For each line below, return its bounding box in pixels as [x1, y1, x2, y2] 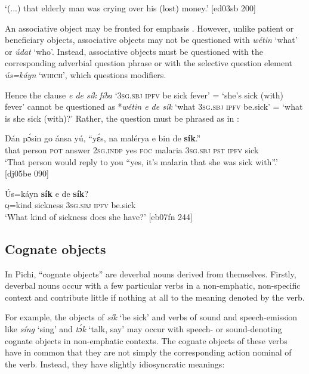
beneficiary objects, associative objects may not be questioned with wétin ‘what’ [5, 33, 298, 46]
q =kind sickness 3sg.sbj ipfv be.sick [5, 199, 136, 211]
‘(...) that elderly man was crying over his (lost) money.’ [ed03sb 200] [5, 2, 256, 14]
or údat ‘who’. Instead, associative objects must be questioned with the [5, 45, 263, 57]
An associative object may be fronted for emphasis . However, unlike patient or [5, 21, 294, 34]
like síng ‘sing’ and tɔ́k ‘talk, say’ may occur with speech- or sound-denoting [5, 323, 282, 335]
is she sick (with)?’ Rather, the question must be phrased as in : [5, 112, 239, 124]
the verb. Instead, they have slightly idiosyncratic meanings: [5, 357, 225, 370]
